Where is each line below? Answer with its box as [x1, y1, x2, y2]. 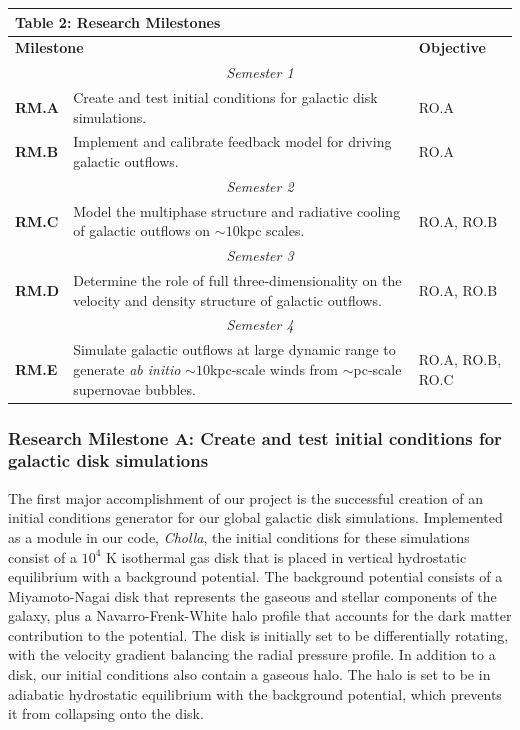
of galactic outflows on [73, 220, 211, 241]
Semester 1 [226, 62, 294, 83]
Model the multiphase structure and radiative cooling [73, 200, 401, 221]
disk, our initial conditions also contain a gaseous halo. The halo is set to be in [8, 664, 491, 685]
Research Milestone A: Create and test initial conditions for [8, 425, 502, 450]
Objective [418, 37, 486, 58]
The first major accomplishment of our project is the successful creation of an [8, 487, 484, 508]
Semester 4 [226, 314, 294, 335]
